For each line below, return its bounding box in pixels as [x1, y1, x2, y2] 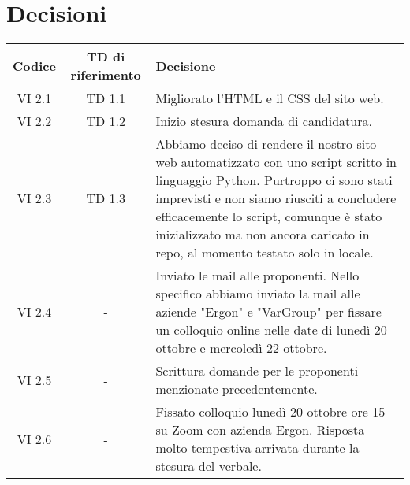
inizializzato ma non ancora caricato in [155, 225, 370, 244]
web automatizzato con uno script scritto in [155, 153, 397, 172]
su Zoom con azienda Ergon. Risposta [155, 420, 365, 439]
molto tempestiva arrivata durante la [155, 439, 360, 457]
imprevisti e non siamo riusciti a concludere [155, 189, 397, 208]
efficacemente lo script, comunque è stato [155, 207, 382, 226]
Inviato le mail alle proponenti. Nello [155, 266, 360, 285]
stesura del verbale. [155, 457, 262, 476]
